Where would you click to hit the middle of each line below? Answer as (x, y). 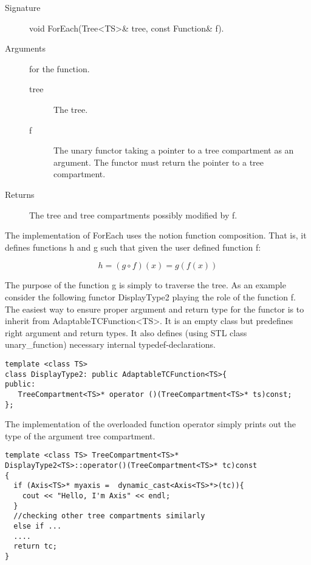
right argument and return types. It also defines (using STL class (126, 332)
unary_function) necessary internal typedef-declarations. (110, 344)
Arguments (26, 48)
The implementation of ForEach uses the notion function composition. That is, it (156, 235)
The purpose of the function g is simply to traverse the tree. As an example (145, 285)
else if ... (38, 526)
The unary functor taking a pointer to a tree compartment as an (174, 150)
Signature (23, 7)
